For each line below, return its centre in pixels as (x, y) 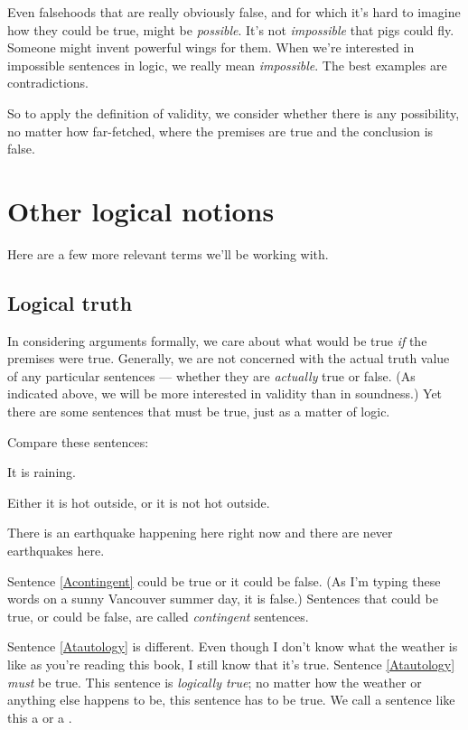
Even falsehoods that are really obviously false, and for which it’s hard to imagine (234, 12)
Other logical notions (141, 210)
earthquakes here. (56, 551)
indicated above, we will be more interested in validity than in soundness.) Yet (225, 393)
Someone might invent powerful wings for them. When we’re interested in (211, 47)
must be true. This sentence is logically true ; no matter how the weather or (215, 682)
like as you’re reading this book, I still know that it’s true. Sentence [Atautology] (231, 664)
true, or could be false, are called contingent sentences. (158, 616)
